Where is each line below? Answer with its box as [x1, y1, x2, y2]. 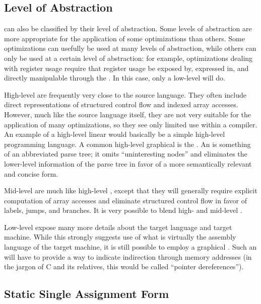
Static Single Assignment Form [4, 286, 169, 301]
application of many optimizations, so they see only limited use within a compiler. [4, 119, 257, 129]
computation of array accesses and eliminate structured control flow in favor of [4, 195, 247, 205]
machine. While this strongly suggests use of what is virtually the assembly [4, 232, 236, 242]
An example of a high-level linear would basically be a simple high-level [4, 129, 225, 139]
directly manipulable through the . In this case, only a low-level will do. [4, 72, 225, 83]
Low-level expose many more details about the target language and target [4, 221, 232, 232]
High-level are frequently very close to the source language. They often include [4, 89, 246, 100]
